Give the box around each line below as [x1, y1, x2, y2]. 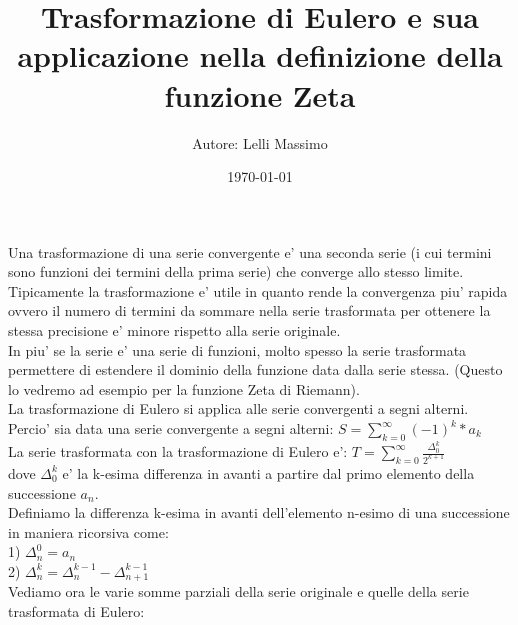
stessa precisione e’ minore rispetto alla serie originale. [8, 320, 341, 341]
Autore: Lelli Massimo [192, 132, 328, 153]
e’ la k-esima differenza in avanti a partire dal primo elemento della [62, 462, 475, 483]
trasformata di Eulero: [8, 601, 145, 621]
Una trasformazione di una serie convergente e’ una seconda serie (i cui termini [8, 241, 492, 262]
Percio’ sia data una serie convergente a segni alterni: [8, 418, 334, 439]
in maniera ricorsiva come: [8, 521, 169, 542]
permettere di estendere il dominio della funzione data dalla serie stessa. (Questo [8, 359, 503, 380]
